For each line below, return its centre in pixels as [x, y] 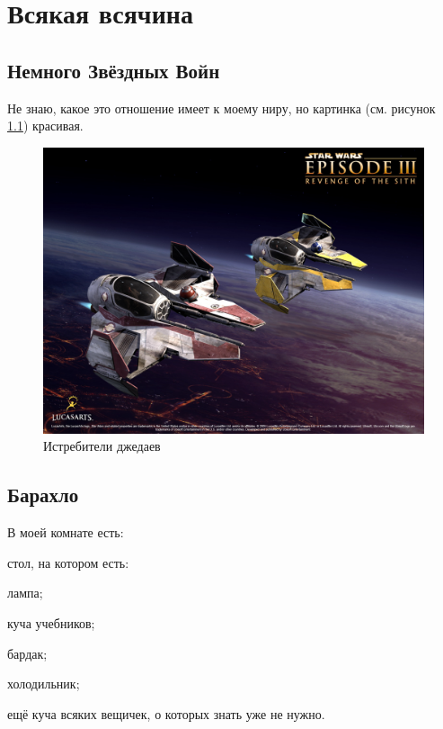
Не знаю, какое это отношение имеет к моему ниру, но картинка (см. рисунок [221, 108]
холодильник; [44, 684]
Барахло [43, 495]
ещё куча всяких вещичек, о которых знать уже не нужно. [166, 713]
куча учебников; [51, 622]
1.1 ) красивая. [45, 126]
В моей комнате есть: [66, 532]
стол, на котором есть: [68, 562]
